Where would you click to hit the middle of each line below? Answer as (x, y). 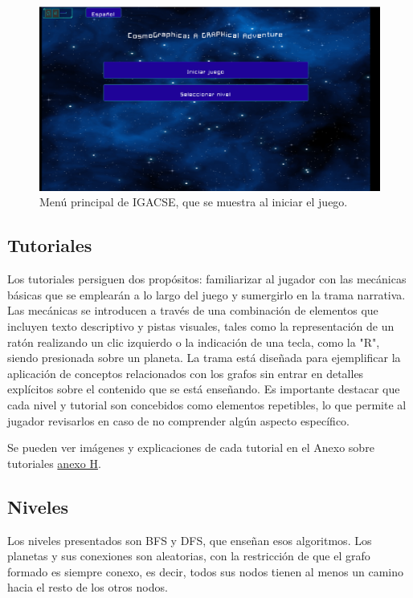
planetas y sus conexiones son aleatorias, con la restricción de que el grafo (189, 556)
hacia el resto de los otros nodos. (88, 587)
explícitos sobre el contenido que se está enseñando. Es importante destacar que (204, 389)
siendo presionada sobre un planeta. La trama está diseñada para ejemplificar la (204, 358)
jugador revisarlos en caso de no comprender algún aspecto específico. (179, 420)
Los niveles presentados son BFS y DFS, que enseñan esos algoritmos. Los (190, 540)
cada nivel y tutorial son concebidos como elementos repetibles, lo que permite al (207, 404)
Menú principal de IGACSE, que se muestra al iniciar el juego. (194, 202)
